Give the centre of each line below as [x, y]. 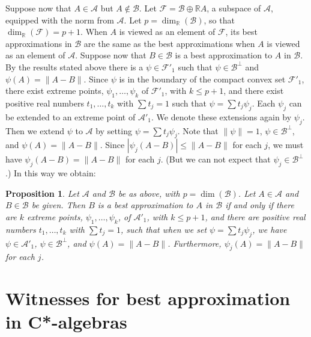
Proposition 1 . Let [42, 193]
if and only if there [260, 205]
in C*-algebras [66, 322]
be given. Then [59, 205]
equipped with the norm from [60, 20]
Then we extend [35, 130]
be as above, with [149, 193]
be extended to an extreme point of [71, 116]
